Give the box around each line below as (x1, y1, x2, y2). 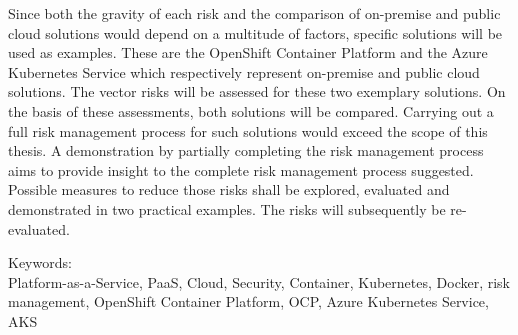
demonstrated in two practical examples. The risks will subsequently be (8, 198, 446, 219)
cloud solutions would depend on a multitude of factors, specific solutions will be (8, 22, 503, 43)
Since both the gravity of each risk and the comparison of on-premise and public (8, 3, 501, 23)
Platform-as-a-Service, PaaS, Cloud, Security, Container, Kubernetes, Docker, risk (8, 271, 511, 292)
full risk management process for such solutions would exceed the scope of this (8, 120, 488, 141)
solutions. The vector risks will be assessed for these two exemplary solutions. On (8, 81, 506, 102)
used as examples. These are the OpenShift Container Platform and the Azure (8, 42, 488, 63)
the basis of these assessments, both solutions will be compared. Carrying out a (8, 100, 494, 121)
